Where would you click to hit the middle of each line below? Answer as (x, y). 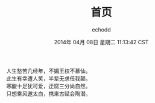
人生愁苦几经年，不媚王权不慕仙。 (49, 71)
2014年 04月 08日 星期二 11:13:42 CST (101, 42)
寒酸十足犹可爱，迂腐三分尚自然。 (49, 86)
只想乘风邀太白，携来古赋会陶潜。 (49, 93)
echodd (101, 29)
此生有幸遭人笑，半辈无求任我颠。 (49, 78)
